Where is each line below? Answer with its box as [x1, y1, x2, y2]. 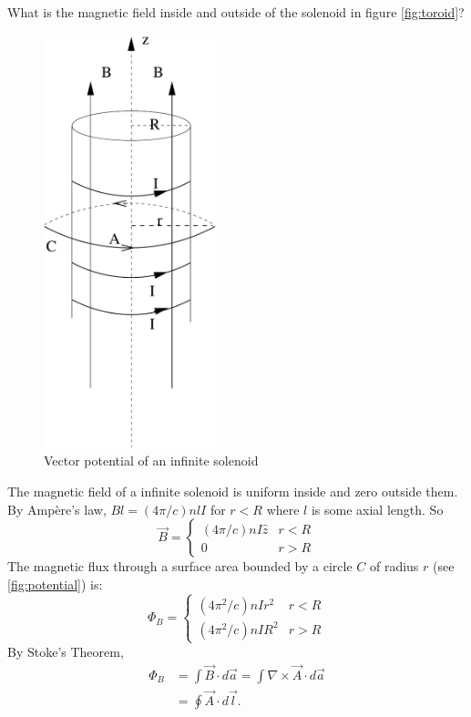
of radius [369, 557, 419, 576]
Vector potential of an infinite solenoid [44, 451, 259, 470]
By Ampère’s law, [7, 499, 107, 518]
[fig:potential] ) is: [7, 574, 103, 593]
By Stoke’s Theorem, [7, 641, 124, 661]
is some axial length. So [311, 499, 444, 518]
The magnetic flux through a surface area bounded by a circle [7, 557, 353, 576]
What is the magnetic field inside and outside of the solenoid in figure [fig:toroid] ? [7, 3, 465, 21]
